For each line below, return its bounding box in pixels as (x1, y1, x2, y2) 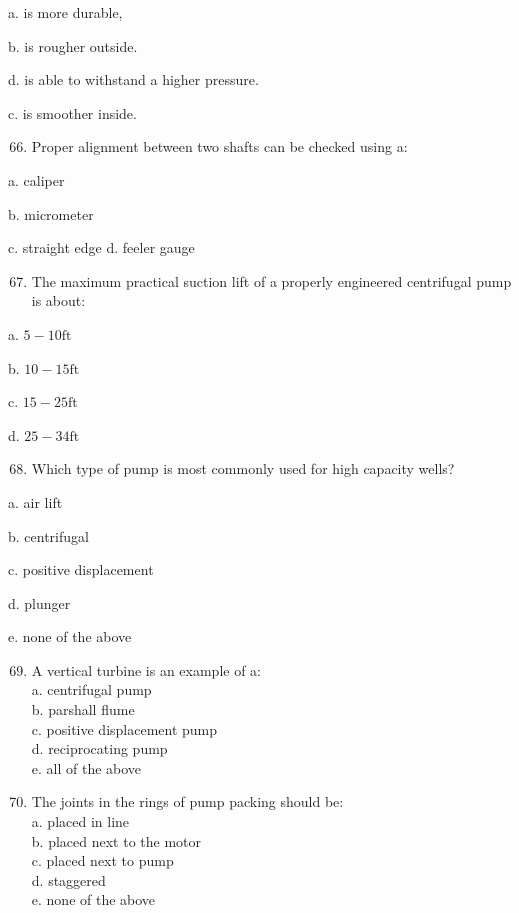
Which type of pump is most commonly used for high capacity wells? (31, 458, 455, 479)
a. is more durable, (8, 2, 123, 22)
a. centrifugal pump (31, 679, 152, 700)
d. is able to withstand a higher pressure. (8, 69, 259, 90)
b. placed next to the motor (31, 830, 202, 851)
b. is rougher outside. (8, 35, 138, 56)
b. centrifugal (8, 525, 89, 546)
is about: (31, 290, 86, 311)
